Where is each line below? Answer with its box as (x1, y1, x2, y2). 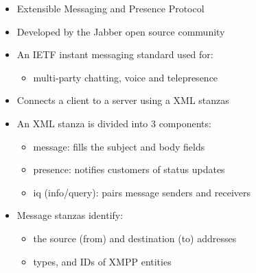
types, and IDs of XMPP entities (33, 254, 172, 268)
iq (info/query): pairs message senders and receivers (33, 185, 251, 199)
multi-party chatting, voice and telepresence (33, 70, 218, 84)
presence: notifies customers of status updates (33, 162, 225, 177)
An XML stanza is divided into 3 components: (16, 116, 211, 130)
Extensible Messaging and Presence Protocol (16, 1, 205, 15)
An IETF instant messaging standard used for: (16, 47, 213, 62)
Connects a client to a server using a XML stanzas (16, 93, 229, 107)
